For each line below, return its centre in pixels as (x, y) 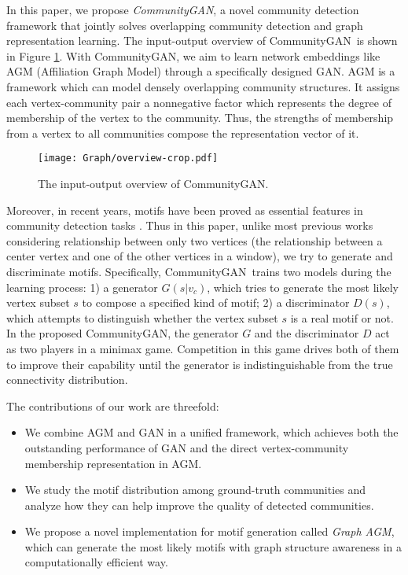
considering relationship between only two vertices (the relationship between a (195, 240)
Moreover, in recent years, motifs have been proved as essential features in (185, 210)
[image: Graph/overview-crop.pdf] (128, 158)
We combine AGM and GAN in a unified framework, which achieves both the (211, 432)
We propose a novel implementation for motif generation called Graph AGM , (210, 531)
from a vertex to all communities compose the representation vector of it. (183, 133)
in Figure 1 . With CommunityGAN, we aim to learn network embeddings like (193, 55)
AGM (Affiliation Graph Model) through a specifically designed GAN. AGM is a (201, 71)
